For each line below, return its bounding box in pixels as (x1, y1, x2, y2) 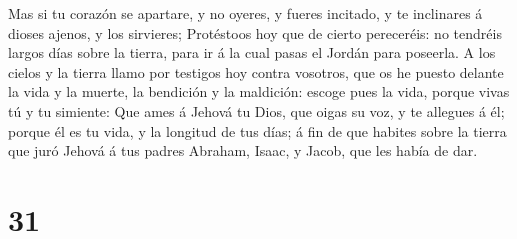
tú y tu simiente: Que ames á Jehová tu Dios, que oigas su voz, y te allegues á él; (8, 100, 505, 121)
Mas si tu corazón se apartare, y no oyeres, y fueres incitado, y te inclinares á (8, 3, 483, 23)
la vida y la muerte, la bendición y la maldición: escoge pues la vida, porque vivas (8, 81, 510, 102)
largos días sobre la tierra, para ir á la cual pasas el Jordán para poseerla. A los (8, 42, 496, 63)
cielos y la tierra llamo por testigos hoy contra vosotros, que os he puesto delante (8, 61, 504, 82)
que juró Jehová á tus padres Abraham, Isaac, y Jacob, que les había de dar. (8, 140, 478, 161)
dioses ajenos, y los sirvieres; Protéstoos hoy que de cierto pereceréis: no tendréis (8, 22, 502, 43)
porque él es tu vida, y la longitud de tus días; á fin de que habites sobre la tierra (8, 120, 507, 141)
